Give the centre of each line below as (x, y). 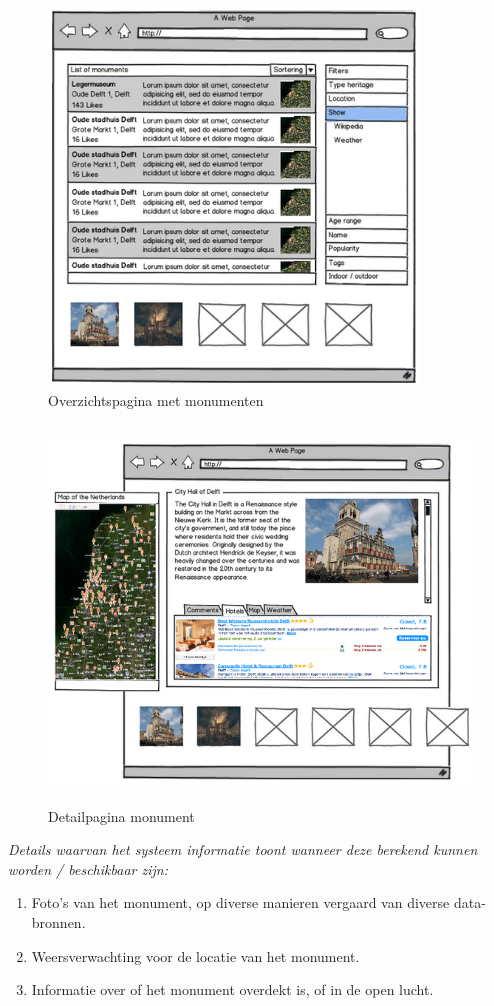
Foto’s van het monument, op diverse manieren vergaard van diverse (240, 902)
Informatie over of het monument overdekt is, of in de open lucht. (232, 989)
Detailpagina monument (121, 815)
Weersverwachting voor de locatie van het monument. (195, 955)
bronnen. (58, 922)
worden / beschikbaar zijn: (88, 868)
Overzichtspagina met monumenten (156, 399)
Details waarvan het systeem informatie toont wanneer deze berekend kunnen (243, 849)
